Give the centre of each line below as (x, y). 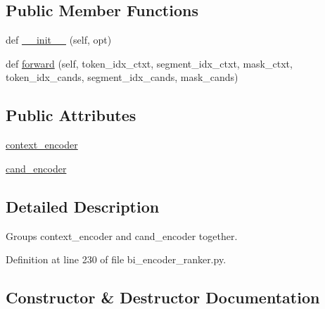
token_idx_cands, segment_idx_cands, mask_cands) (122, 77)
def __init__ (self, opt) (59, 40)
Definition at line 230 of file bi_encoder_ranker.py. (116, 259)
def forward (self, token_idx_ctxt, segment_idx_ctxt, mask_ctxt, (149, 63)
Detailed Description (83, 206)
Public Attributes (71, 115)
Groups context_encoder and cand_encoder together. (122, 235)
